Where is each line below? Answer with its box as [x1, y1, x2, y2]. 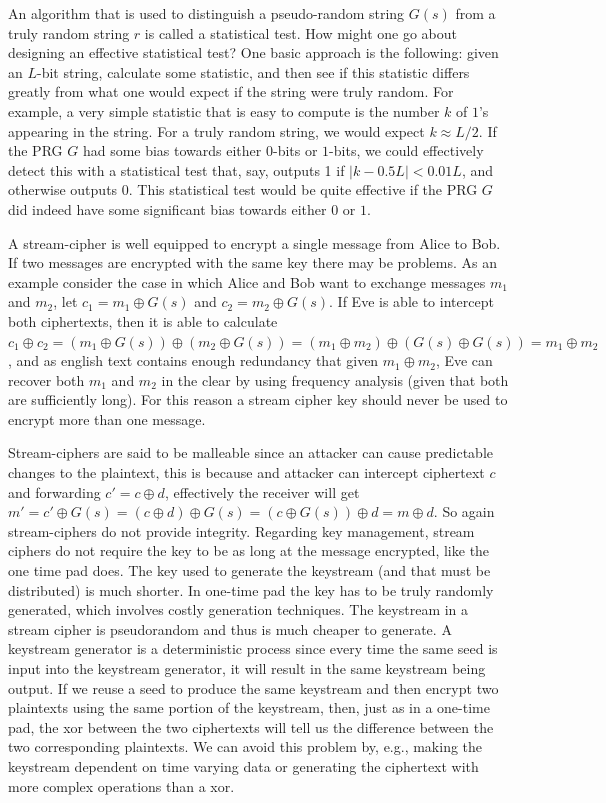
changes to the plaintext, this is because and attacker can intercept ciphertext [8, 462, 485, 483]
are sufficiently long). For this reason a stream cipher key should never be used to [8, 389, 508, 410]
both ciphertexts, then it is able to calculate [8, 310, 278, 331]
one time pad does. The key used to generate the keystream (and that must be [8, 560, 491, 581]
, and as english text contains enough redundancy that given [8, 350, 379, 371]
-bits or [272, 140, 318, 161]
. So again [433, 501, 495, 522]
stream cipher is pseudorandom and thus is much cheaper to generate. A [8, 618, 452, 639]
